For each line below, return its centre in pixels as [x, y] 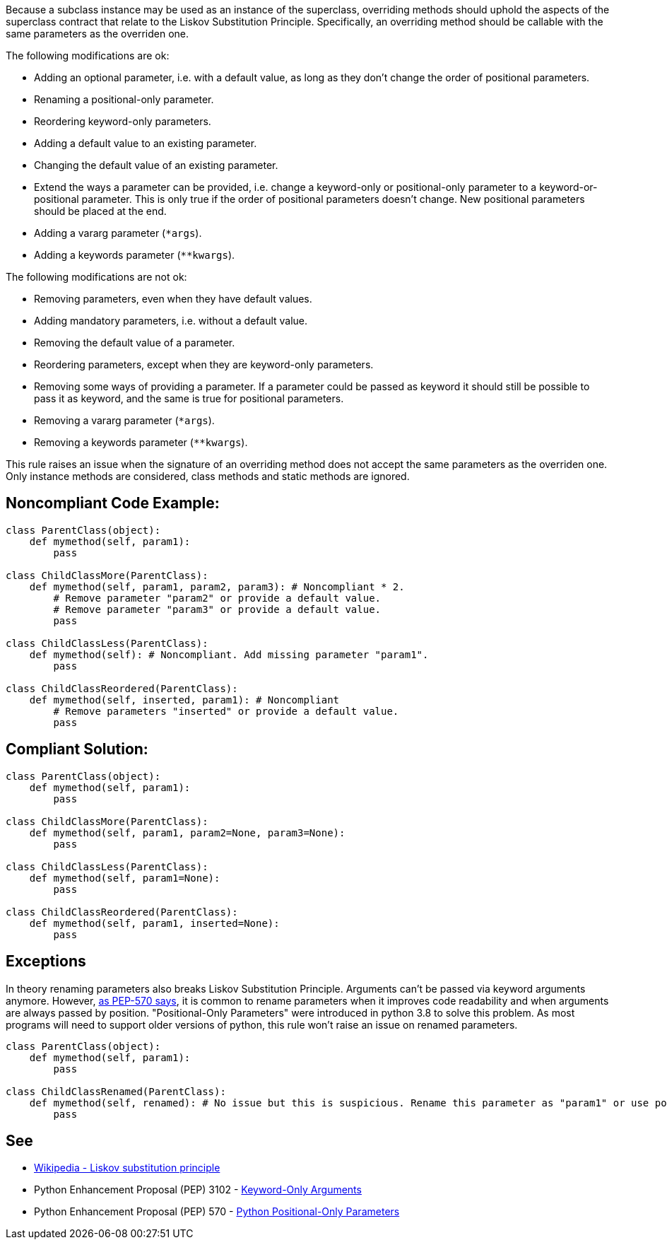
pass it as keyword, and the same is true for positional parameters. [189, 398]
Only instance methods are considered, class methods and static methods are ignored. [208, 476]
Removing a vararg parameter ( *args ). [124, 420]
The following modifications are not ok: [96, 277]
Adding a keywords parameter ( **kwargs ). [135, 255]
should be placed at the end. [100, 211]
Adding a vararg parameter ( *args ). [118, 233]
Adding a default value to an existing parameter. [146, 143]
